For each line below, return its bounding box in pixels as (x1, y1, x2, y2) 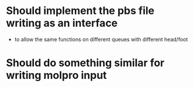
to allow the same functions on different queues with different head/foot (14, 36, 188, 43)
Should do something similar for (6, 57, 165, 69)
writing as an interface (6, 16, 118, 30)
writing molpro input (6, 69, 107, 82)
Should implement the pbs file (6, 4, 155, 18)
